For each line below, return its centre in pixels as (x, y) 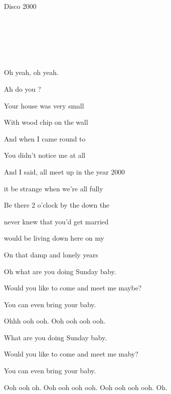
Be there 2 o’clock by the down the (57, 205)
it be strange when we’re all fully (54, 188)
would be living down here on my (54, 238)
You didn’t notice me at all (45, 155)
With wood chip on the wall (46, 122)
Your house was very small (44, 105)
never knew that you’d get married (56, 221)
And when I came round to (45, 138)
